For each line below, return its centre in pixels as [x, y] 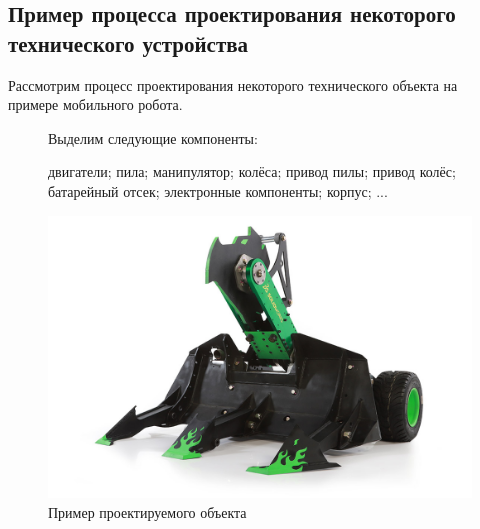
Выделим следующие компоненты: [153, 137]
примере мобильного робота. [95, 104]
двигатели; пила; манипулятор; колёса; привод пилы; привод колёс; [252, 171]
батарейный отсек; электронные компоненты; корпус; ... [218, 190]
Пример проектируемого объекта [147, 511]
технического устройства [128, 42]
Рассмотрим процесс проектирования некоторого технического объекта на [233, 84]
